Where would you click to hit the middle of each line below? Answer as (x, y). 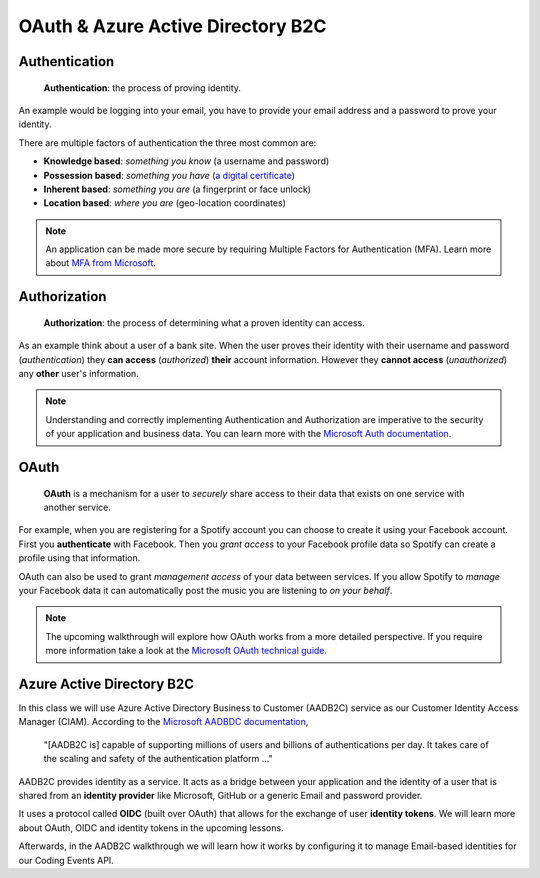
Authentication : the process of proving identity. (142, 87)
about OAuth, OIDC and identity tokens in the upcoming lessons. (151, 827)
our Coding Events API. (66, 860)
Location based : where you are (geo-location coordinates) (165, 203)
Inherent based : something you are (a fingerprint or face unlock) (177, 189)
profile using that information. (79, 558)
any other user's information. (78, 374)
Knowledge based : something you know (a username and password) (186, 161)
